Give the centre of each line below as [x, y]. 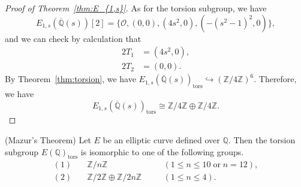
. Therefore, [275, 79]
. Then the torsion [262, 140]
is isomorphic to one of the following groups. [162, 151]
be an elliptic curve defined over [161, 140]
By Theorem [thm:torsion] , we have [70, 79]
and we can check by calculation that [73, 38]
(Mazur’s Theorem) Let [48, 140]
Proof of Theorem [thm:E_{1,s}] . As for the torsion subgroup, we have [136, 8]
